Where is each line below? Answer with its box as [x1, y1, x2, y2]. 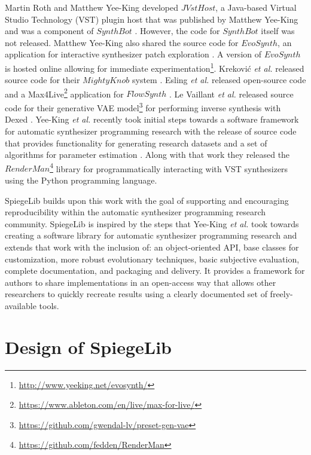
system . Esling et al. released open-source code [132, 74, 306, 86]
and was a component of [5, 25, 94, 37]
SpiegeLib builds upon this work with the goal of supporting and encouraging [5, 194, 289, 206]
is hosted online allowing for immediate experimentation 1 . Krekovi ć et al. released [5, 60, 304, 74]
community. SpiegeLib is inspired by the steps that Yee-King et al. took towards [5, 217, 299, 230]
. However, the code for [135, 25, 220, 37]
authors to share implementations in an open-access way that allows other [5, 276, 276, 288]
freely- [270, 288, 293, 300]
